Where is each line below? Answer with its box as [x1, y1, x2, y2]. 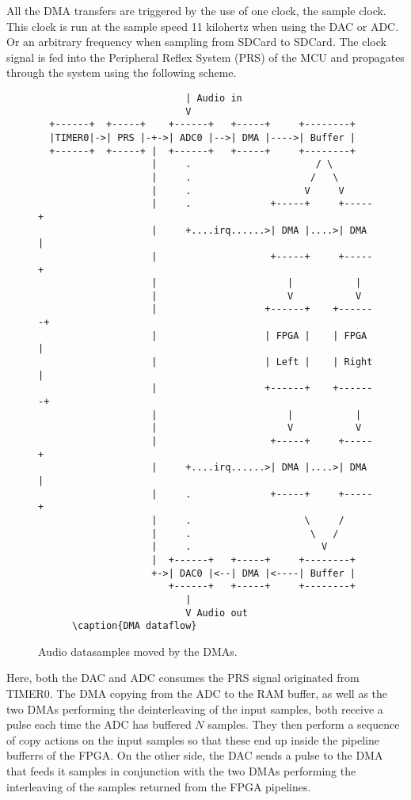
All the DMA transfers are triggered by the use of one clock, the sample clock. [6, 2, 386, 18]
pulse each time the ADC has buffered [6, 716, 192, 733]
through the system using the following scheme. [6, 64, 237, 81]
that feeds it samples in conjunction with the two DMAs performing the [6, 763, 356, 779]
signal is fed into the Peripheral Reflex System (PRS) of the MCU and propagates [6, 48, 405, 65]
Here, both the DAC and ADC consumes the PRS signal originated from [6, 669, 360, 686]
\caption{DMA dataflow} [71, 620, 197, 632]
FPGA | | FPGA [276, 330, 367, 341]
